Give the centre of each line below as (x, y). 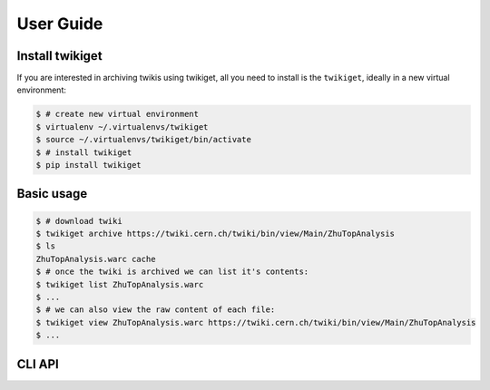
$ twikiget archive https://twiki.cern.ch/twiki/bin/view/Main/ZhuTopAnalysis (215, 233)
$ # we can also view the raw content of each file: (156, 310)
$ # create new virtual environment (118, 114)
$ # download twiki (79, 221)
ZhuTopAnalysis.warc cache (96, 259)
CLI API (38, 364)
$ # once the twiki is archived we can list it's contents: (172, 272)
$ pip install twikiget (89, 165)
